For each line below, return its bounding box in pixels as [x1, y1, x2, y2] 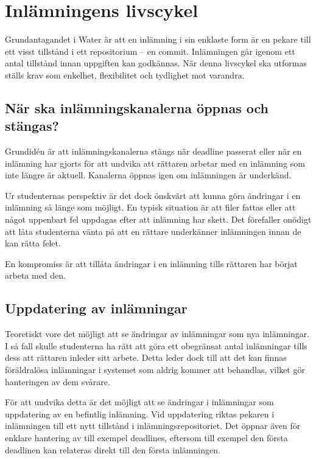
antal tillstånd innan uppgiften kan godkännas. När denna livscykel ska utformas [5, 57, 307, 69]
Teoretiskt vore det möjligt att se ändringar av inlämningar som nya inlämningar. [5, 327, 310, 340]
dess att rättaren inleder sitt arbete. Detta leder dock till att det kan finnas [5, 351, 287, 364]
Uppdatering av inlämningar [5, 299, 188, 318]
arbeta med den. [5, 269, 66, 282]
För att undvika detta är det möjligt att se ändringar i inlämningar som [5, 396, 274, 408]
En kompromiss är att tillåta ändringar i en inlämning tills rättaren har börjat [5, 257, 298, 270]
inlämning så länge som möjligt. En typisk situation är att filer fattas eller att [5, 201, 296, 214]
